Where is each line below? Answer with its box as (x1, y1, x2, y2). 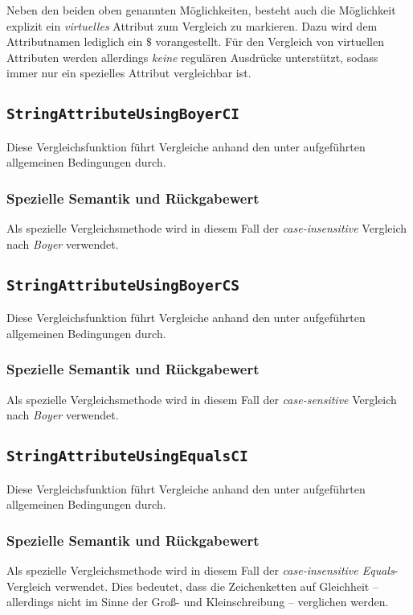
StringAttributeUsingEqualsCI (6, 448, 248, 465)
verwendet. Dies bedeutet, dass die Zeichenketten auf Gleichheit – (55, 577, 378, 594)
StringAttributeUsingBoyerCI (6, 105, 240, 123)
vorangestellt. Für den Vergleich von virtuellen (155, 33, 385, 50)
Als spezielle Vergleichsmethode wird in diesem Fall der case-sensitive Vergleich (6, 390, 397, 407)
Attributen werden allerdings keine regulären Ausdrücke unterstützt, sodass (6, 48, 378, 65)
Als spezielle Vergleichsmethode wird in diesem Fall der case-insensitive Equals (6, 561, 395, 578)
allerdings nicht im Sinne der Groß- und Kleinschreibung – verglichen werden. (6, 593, 389, 610)
